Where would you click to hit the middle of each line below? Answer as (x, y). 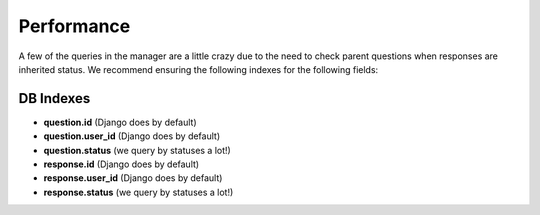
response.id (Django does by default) (121, 164)
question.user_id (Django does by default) (132, 136)
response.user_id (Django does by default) (133, 178)
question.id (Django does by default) (120, 122)
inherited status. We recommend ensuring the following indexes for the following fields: (198, 69)
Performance (74, 26)
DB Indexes (54, 98)
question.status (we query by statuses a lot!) (137, 150)
